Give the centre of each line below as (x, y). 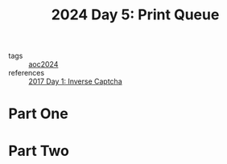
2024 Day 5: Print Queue (135, 15)
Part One (38, 114)
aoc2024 (43, 64)
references (27, 73)
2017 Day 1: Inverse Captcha (75, 81)
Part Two (39, 151)
